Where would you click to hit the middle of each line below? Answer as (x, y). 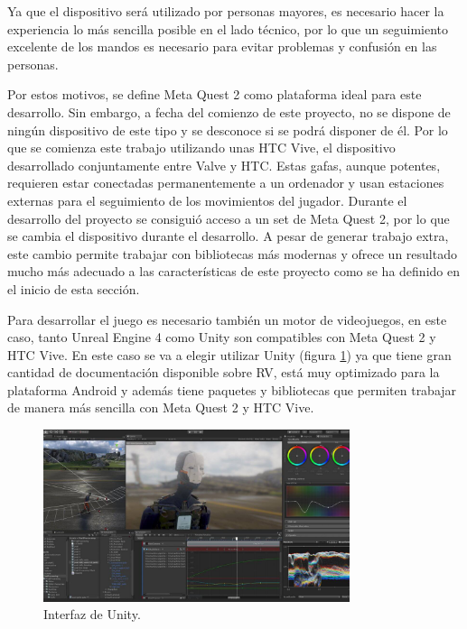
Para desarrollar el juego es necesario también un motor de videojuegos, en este (227, 319)
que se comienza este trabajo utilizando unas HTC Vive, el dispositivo (201, 148)
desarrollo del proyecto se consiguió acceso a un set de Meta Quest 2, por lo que (229, 218)
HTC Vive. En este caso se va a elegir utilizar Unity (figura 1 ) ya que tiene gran (229, 354)
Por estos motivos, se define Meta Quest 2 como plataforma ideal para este (215, 94)
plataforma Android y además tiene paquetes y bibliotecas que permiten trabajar (232, 389)
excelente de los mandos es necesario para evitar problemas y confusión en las (222, 46)
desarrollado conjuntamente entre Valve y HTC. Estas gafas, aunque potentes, (224, 165)
